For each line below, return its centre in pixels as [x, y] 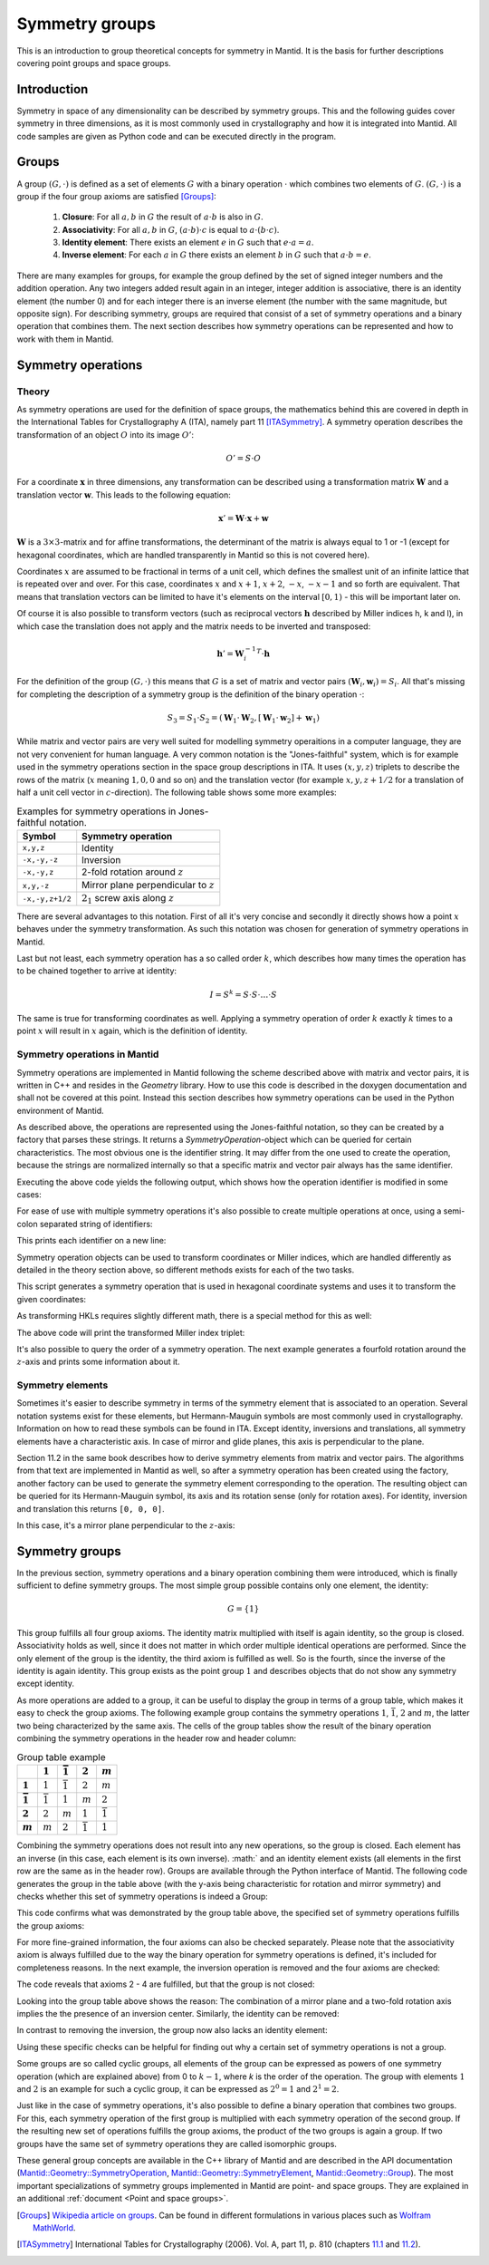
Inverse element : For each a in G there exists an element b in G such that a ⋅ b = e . [216, 255]
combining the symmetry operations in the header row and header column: [157, 1738]
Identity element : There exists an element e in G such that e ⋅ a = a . [188, 242]
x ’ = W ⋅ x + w [243, 518]
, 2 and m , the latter [432, 1713]
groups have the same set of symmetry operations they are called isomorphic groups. [177, 2144]
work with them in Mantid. [65, 339]
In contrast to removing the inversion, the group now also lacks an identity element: [172, 2030]
